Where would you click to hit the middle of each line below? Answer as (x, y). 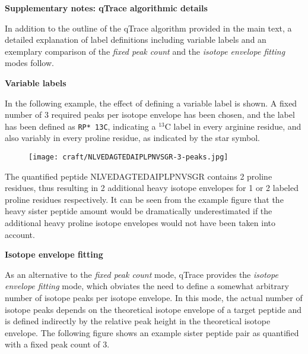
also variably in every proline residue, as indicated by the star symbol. (132, 138)
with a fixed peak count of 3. (57, 344)
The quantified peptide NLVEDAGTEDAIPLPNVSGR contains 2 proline (139, 176)
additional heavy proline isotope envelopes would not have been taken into (140, 223)
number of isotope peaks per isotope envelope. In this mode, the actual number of (154, 297)
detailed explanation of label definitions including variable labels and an (136, 40)
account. (20, 234)
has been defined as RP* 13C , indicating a (80, 126)
